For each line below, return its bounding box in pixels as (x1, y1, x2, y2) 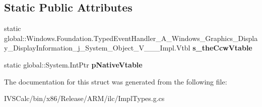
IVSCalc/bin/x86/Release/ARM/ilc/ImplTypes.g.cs (4, 93, 165, 103)
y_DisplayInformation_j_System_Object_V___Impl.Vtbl (4, 42, 190, 53)
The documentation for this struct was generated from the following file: (4, 76, 227, 86)
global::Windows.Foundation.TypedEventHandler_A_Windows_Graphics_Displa (4, 32, 258, 43)
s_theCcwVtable (192, 42, 252, 53)
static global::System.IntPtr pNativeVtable (4, 59, 143, 69)
